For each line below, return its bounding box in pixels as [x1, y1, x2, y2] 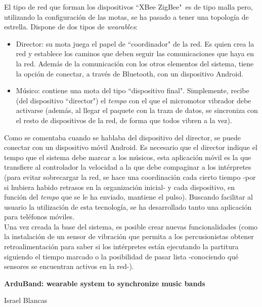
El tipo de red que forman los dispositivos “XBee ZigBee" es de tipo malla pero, [4, 2, 253, 12]
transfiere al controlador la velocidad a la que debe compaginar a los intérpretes [4, 162, 251, 172]
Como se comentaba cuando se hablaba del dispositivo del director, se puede [4, 132, 241, 142]
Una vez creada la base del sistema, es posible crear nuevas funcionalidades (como [4, 221, 258, 232]
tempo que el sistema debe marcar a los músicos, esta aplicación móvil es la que [4, 151, 251, 162]
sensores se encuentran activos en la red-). [4, 261, 134, 272]
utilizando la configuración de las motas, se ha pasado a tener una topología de [4, 11, 249, 22]
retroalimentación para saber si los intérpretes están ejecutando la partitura [4, 241, 239, 252]
